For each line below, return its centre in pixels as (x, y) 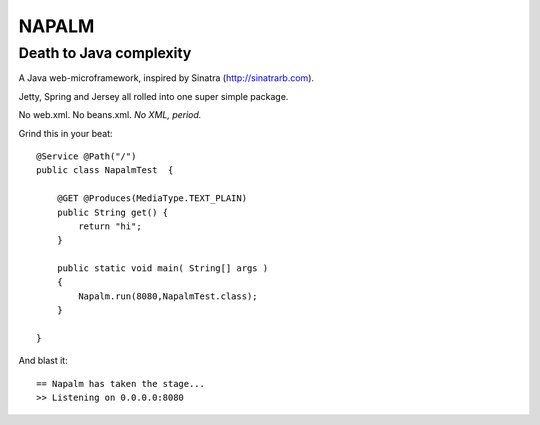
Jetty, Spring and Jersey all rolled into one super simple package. (153, 96)
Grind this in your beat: (66, 133)
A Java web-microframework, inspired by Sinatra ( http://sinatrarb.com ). (166, 78)
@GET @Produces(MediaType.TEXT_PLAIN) (152, 198)
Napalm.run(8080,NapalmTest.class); (168, 296)
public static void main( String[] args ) (162, 268)
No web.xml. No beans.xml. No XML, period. (110, 115)
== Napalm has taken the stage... (120, 383)
